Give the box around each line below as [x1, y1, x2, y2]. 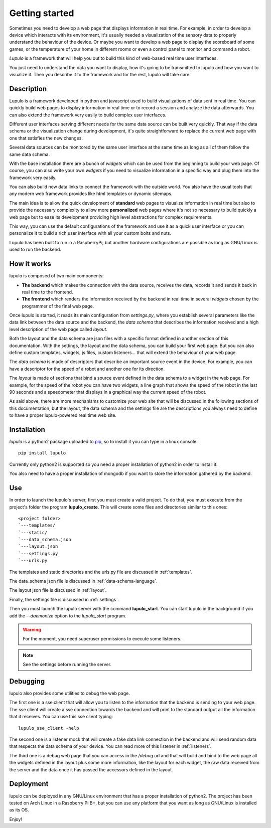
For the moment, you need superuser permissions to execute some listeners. [23, 636, 182, 642]
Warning [23, 627, 41, 632]
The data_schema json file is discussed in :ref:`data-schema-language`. [9, 578, 158, 584]
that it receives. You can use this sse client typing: [9, 714, 113, 720]
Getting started [9, 8, 74, 19]
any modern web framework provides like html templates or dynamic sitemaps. [9, 191, 173, 197]
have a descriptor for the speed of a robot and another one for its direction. [9, 366, 165, 372]
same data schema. [9, 151, 50, 157]
